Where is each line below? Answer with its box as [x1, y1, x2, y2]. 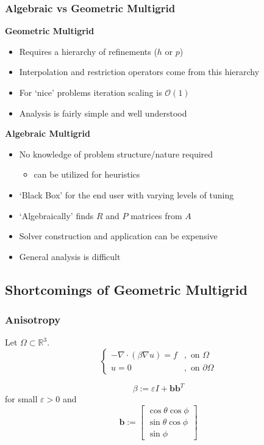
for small [5, 393, 38, 405]
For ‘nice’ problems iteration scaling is [19, 86, 162, 98]
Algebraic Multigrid [5, 127, 90, 140]
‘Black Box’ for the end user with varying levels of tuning [19, 188, 234, 201]
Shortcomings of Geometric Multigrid [5, 280, 248, 298]
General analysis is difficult [19, 250, 121, 262]
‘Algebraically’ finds [19, 209, 94, 222]
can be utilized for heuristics [34, 168, 140, 181]
